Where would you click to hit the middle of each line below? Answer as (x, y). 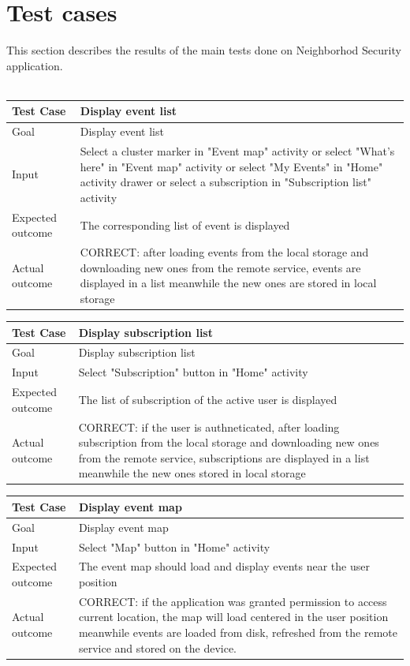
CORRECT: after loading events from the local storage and (224, 252)
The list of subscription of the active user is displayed (208, 399)
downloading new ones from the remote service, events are (220, 267)
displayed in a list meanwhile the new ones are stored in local (228, 283)
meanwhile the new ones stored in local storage (192, 473)
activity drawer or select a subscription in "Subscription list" (226, 182)
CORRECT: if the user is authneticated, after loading (209, 427)
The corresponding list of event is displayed (185, 224)
